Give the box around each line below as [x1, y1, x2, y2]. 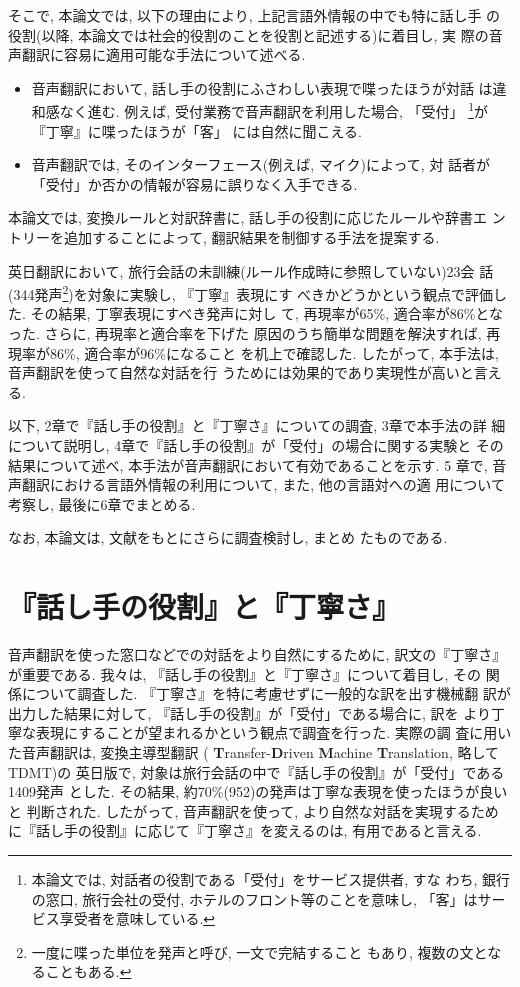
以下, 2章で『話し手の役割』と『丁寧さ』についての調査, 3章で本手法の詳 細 [8, 415, 506, 436]
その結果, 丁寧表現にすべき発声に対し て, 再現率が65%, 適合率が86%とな [30, 303, 503, 324]
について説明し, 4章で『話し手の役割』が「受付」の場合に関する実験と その [8, 435, 504, 455]
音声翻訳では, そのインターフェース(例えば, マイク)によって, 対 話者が [31, 154, 491, 175]
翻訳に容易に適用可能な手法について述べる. [21, 44, 306, 65]
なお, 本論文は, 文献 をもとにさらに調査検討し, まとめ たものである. [8, 527, 448, 548]
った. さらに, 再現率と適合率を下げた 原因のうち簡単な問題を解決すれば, [8, 323, 482, 344]
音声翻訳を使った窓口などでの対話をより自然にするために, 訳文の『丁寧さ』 [8, 644, 507, 665]
